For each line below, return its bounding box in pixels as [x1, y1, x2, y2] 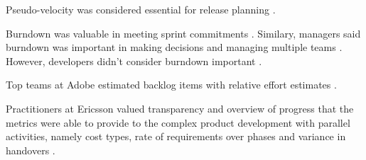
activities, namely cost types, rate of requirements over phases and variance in [6, 129, 346, 144]
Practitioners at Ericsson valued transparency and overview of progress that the [6, 101, 354, 115]
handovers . [6, 142, 55, 157]
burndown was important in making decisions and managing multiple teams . [6, 40, 343, 55]
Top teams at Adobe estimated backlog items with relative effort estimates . [6, 77, 337, 92]
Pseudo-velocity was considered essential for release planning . [6, 2, 276, 16]
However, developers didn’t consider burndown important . [6, 53, 262, 68]
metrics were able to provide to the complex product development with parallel [6, 115, 350, 130]
